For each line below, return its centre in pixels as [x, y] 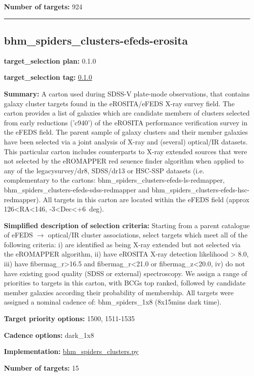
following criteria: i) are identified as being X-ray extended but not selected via [122, 244]
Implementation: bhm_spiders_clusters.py [71, 351]
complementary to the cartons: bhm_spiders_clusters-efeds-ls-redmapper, [114, 180]
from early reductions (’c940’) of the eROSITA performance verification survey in [126, 122]
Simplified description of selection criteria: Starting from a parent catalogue [127, 225]
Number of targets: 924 [43, 6]
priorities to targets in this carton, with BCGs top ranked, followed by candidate [125, 283]
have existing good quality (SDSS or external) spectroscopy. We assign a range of [126, 273]
